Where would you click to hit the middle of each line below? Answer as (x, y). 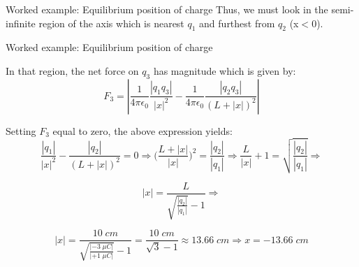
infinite (21, 23)
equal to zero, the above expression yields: (142, 130)
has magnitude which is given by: (225, 70)
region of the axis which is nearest (111, 23)
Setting (21, 130)
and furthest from (237, 23)
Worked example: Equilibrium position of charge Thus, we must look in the (167, 9)
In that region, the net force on (72, 70)
